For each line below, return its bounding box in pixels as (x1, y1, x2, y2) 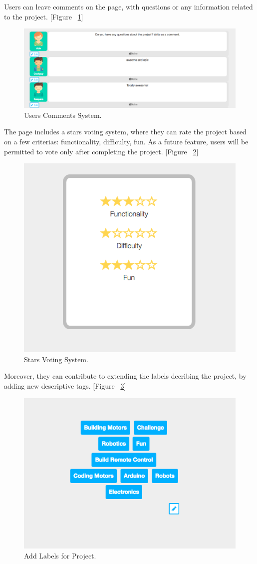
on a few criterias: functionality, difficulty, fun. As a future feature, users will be (4, 136, 249, 146)
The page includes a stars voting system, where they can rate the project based (4, 126, 247, 137)
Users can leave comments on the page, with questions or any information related (4, 1, 253, 11)
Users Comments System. (24, 109, 102, 120)
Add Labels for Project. (24, 550, 96, 561)
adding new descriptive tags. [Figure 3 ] (4, 380, 126, 391)
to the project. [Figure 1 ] (4, 11, 83, 21)
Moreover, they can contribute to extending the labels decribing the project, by (4, 371, 247, 381)
